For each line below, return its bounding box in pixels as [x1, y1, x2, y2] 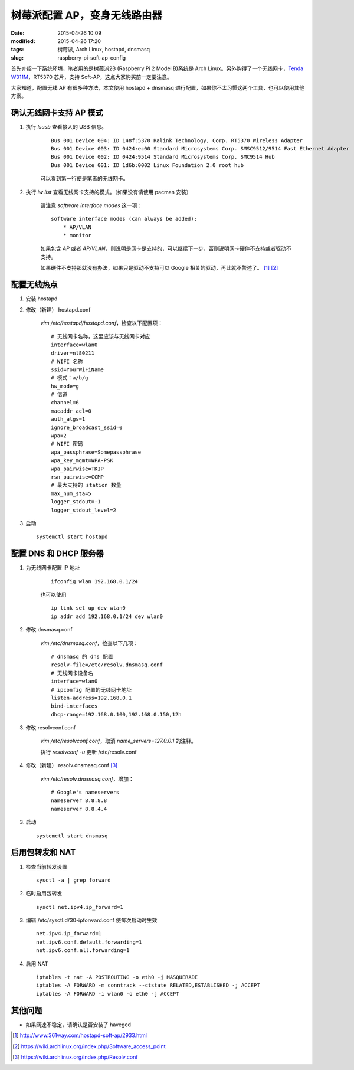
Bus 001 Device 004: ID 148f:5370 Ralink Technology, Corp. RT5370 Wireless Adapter [51, 137, 303, 144]
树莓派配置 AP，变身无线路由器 [11, 9, 162, 22]
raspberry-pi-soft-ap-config [57, 54, 126, 61]
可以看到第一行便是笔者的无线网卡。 [40, 175, 129, 182]
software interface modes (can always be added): [51, 215, 198, 222]
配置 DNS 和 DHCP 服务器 [11, 549, 104, 559]
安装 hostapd [25, 295, 58, 302]
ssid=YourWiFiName [51, 366, 104, 373]
